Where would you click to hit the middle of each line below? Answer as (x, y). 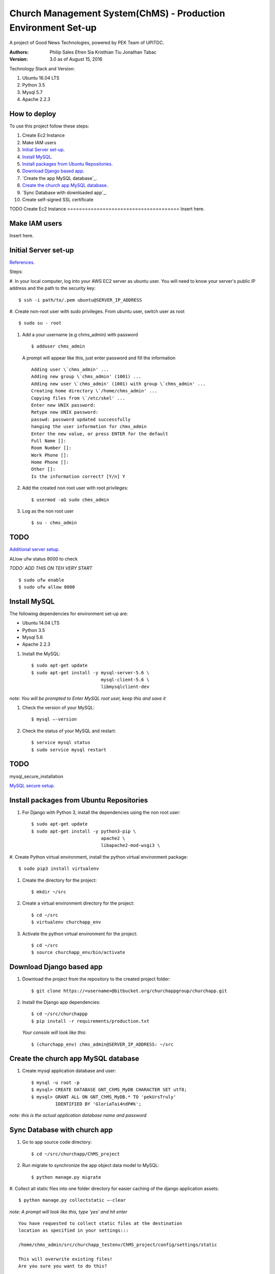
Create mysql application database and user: (69, 1071)
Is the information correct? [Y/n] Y (78, 476)
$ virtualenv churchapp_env (66, 922)
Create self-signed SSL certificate (58, 199)
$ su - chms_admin (54, 523)
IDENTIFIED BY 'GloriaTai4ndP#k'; (98, 1104)
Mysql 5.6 (33, 637)
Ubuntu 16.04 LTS (41, 78)
